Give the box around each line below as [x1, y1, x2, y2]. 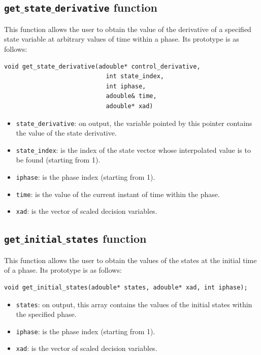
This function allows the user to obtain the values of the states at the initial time [4, 254, 257, 265]
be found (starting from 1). [16, 154, 101, 165]
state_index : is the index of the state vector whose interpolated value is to [16, 144, 251, 155]
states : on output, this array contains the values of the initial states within [16, 299, 252, 309]
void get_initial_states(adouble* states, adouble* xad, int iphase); [4, 283, 248, 291]
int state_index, [106, 73, 164, 80]
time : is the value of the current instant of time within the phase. [16, 188, 220, 199]
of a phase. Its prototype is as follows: [4, 265, 122, 275]
